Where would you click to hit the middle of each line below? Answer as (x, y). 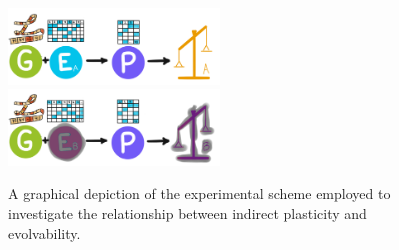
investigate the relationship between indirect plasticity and (187, 212)
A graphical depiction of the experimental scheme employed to (199, 193)
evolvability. (44, 232)
